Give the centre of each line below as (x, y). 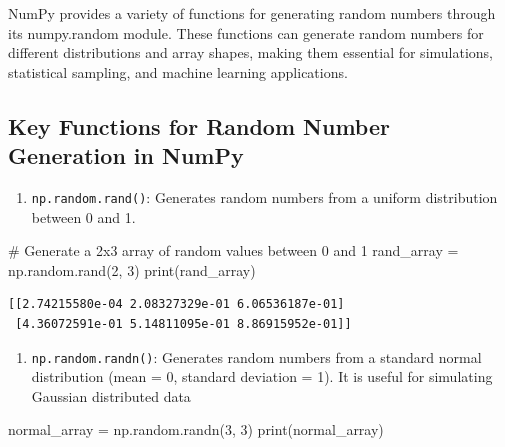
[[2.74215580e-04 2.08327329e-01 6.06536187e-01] (176, 304)
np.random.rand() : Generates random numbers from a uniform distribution (264, 196)
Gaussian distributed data (111, 395)
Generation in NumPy (126, 155)
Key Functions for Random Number (199, 125)
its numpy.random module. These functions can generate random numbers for (246, 32)
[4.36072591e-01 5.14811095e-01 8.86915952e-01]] (183, 324)
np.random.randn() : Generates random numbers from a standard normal (256, 356)
